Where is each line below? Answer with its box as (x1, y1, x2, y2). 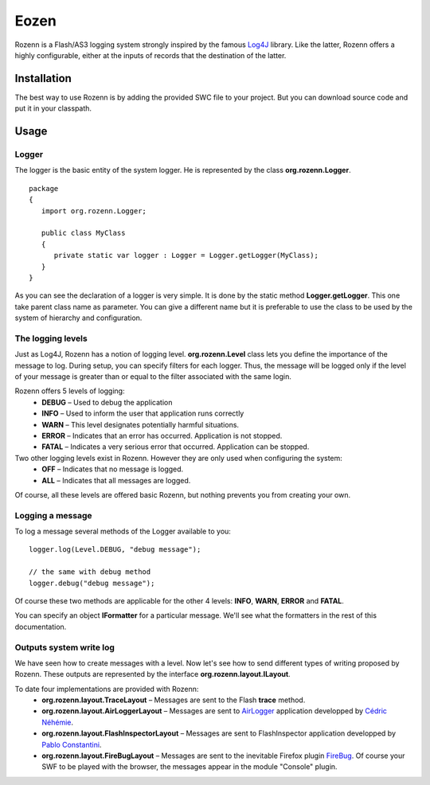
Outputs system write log (14, 642, 115, 653)
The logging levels (14, 333, 88, 344)
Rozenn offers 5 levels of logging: (14, 386, 125, 396)
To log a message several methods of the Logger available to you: (14, 526, 231, 537)
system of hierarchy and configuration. (14, 313, 143, 322)
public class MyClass (41, 228, 126, 238)
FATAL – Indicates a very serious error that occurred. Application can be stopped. (41, 442, 310, 451)
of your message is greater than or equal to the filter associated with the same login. (14, 372, 292, 381)
